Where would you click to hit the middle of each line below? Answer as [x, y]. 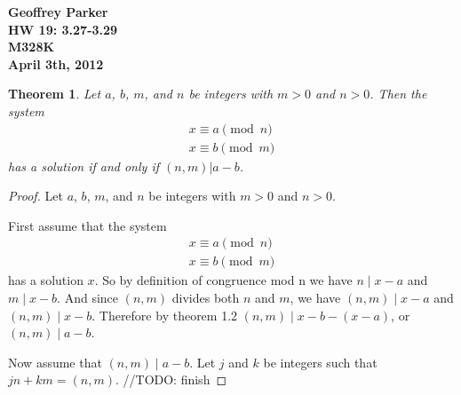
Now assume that [55, 362]
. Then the [398, 94]
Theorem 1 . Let [55, 94]
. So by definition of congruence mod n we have [223, 280]
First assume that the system [87, 225]
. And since [88, 298]
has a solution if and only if [83, 166]
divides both [206, 298]
